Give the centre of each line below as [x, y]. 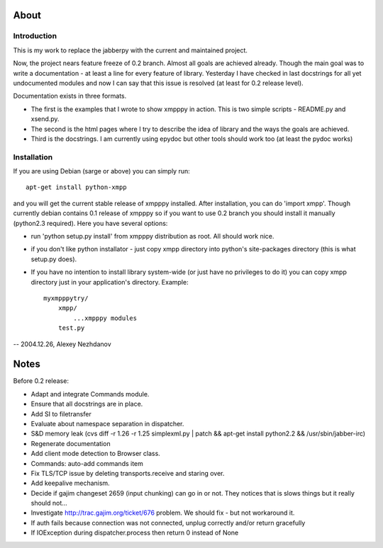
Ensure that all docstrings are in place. [87, 404]
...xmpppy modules [105, 318]
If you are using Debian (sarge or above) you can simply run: [102, 171]
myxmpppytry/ [66, 298]
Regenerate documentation [71, 443]
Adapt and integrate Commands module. [90, 394]
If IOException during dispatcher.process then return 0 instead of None [135, 533]
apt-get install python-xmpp [76, 187]
